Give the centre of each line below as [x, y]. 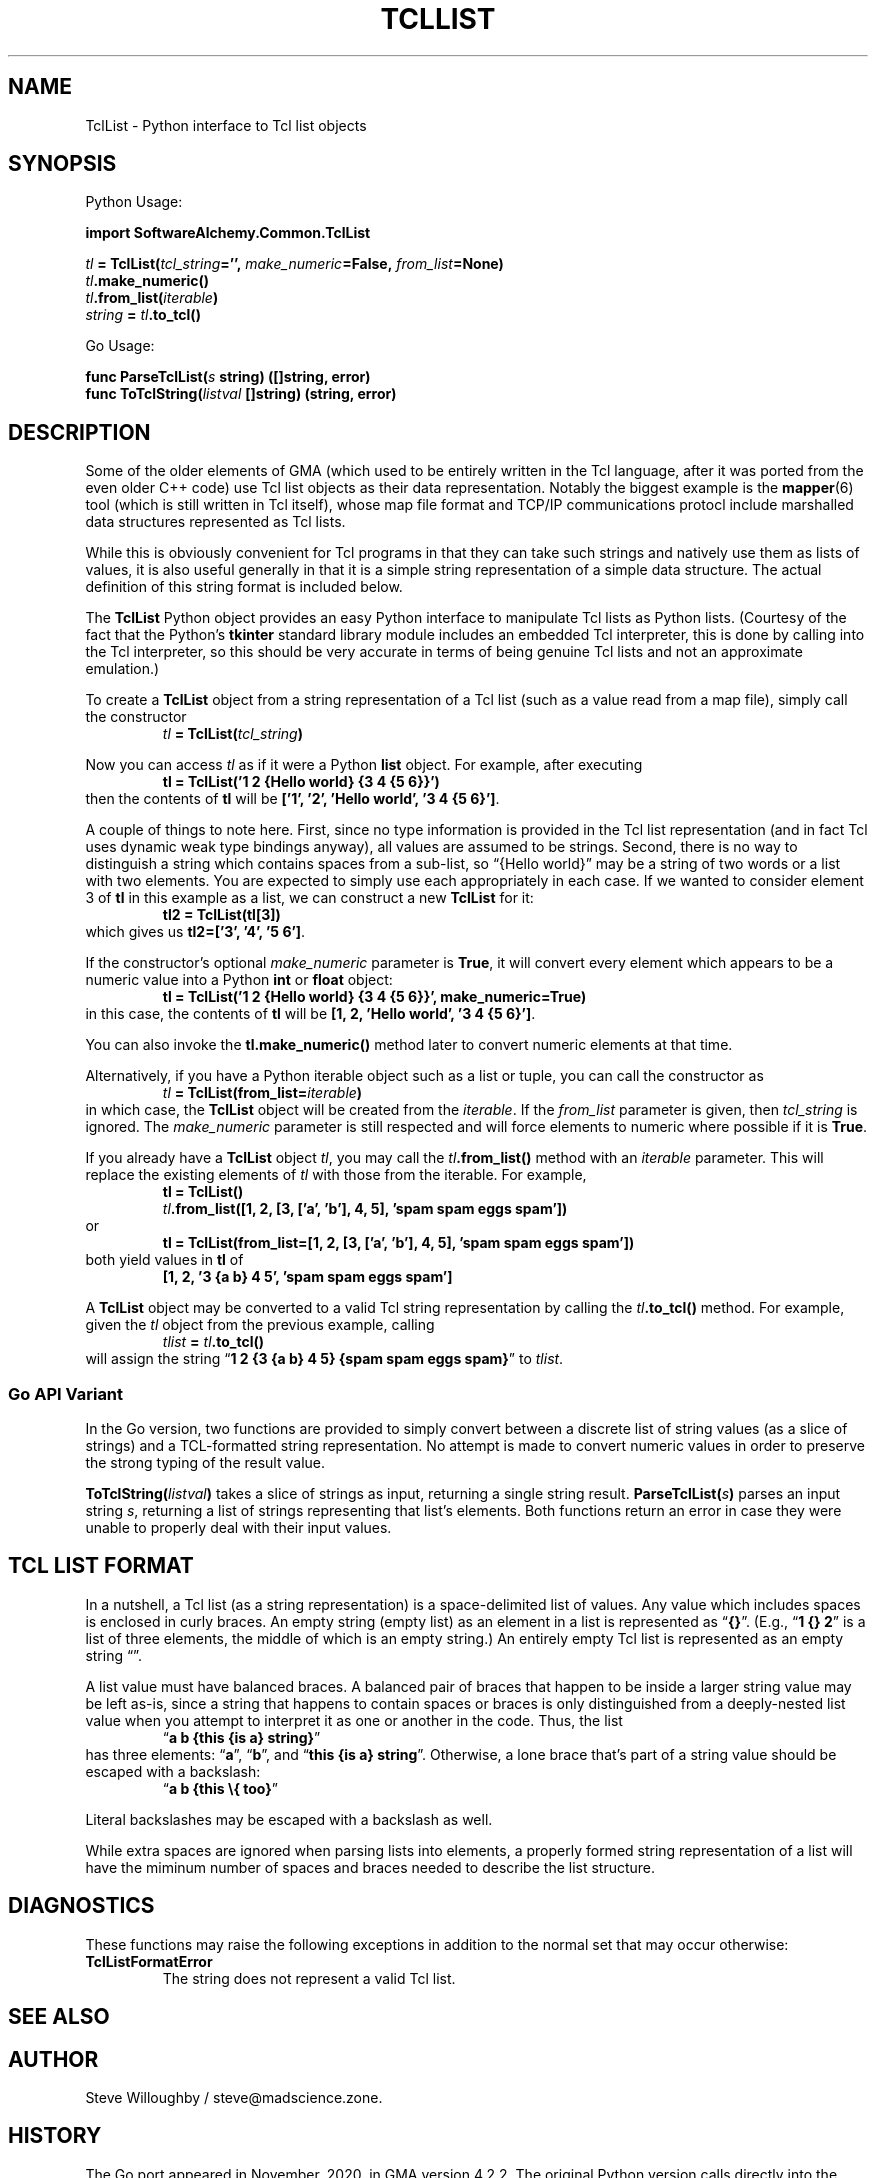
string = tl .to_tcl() [143, 315]
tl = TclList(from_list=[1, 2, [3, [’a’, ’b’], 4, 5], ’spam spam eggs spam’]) [398, 1243]
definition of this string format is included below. [244, 587]
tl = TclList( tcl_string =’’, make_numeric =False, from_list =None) [294, 264]
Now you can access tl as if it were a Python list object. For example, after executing [364, 765]
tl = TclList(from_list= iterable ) [262, 1093]
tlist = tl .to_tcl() [213, 1342]
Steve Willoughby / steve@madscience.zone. [234, 2097]
